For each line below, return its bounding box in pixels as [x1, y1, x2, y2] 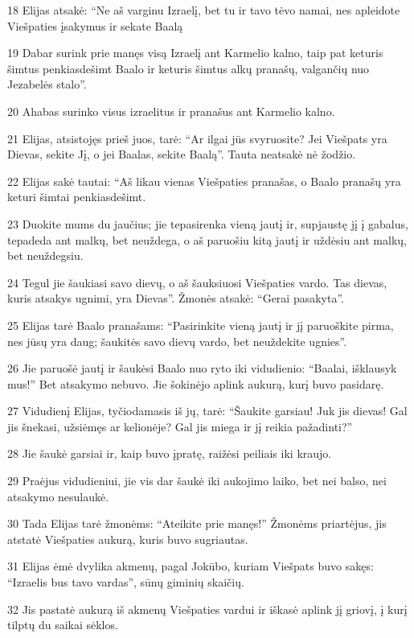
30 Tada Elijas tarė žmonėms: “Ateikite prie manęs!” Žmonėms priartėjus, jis [7, 515, 387, 532]
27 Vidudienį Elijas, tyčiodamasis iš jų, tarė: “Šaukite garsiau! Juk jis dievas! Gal [7, 402, 408, 419]
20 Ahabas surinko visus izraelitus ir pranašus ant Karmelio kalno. [7, 102, 335, 119]
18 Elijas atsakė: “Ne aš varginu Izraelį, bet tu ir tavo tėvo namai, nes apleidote [7, 2, 400, 18]
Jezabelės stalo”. [7, 76, 87, 93]
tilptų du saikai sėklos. [7, 616, 118, 633]
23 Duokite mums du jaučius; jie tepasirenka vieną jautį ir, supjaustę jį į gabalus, [7, 215, 408, 232]
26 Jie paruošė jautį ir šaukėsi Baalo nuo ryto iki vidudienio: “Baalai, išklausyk [7, 360, 397, 377]
